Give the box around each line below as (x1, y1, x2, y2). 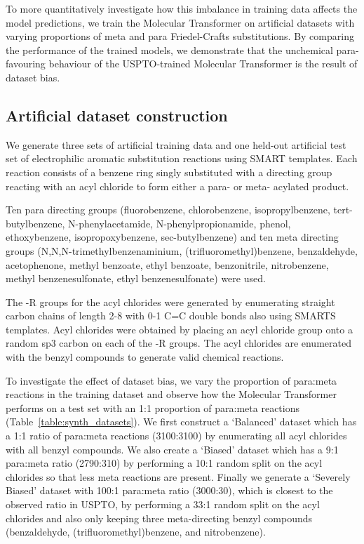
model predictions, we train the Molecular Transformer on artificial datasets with (6, 15, 355, 29)
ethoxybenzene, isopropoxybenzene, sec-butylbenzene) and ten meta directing (6, 230, 339, 244)
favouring (6, 56, 46, 71)
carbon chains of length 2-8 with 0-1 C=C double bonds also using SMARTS (6, 308, 336, 323)
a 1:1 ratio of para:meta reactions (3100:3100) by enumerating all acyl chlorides (6, 428, 347, 443)
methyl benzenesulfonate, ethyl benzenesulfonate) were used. (6, 271, 266, 286)
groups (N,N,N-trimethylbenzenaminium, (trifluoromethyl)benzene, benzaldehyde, (6, 243, 358, 258)
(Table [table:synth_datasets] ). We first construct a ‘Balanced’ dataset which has (6, 414, 357, 429)
